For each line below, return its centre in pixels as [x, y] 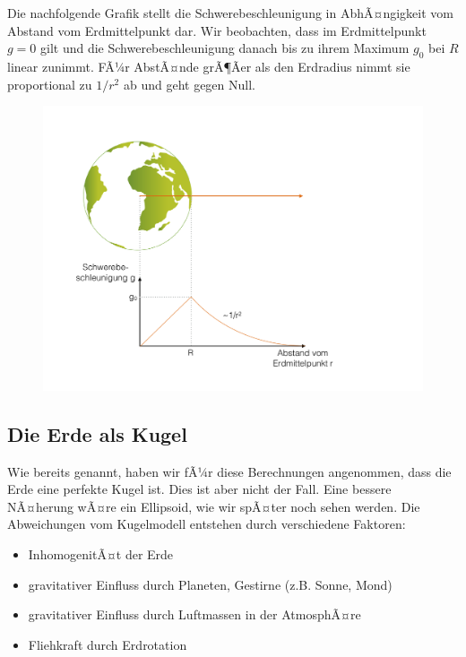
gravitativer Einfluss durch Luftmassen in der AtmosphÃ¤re [194, 614]
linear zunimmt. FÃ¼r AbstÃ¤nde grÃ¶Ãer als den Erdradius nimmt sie [209, 66]
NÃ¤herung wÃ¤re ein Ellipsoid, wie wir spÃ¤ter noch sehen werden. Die [214, 506]
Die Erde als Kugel [97, 433]
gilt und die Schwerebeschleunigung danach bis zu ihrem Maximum [225, 48]
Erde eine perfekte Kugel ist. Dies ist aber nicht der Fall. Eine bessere [199, 489]
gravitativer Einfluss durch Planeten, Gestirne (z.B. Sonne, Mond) [210, 584]
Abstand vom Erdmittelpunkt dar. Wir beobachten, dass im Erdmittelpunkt [217, 30]
